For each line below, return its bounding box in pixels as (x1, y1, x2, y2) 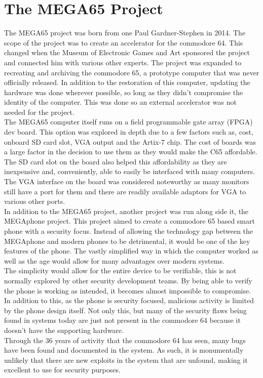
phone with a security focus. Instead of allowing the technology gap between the (4, 226, 253, 236)
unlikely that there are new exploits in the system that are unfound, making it (4, 354, 248, 365)
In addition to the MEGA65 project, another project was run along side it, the (4, 205, 249, 216)
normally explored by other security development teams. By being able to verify (4, 275, 252, 285)
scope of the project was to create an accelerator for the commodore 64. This (4, 37, 243, 48)
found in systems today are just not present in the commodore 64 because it (4, 315, 241, 325)
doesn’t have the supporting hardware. (4, 324, 124, 335)
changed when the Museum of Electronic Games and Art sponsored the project (4, 47, 250, 58)
